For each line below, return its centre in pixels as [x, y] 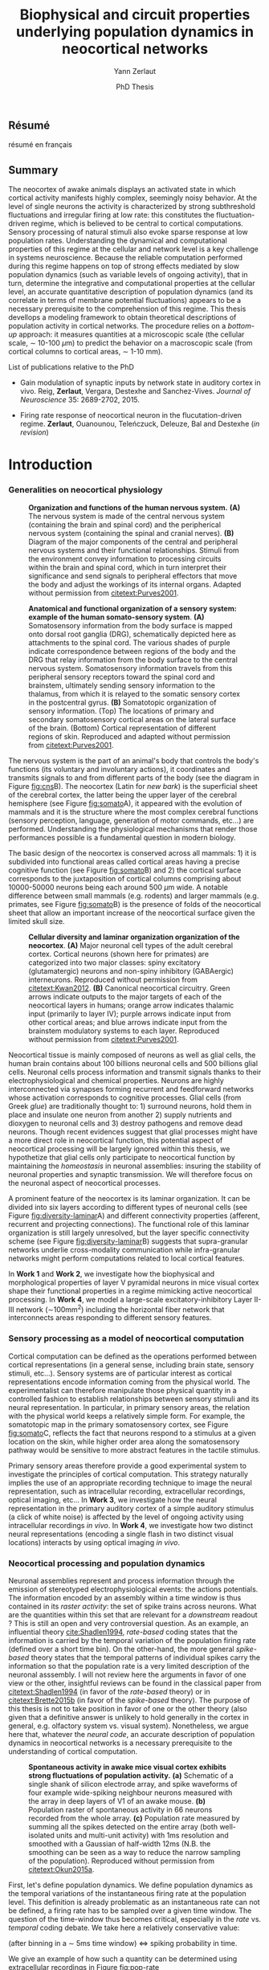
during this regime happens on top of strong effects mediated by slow [124, 266]
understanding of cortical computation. [73, 1751]
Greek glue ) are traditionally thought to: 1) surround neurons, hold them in [130, 1106]
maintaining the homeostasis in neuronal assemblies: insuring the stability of [134, 1166]
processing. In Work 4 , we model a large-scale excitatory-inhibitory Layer [130, 1299]
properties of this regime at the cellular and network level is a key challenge [133, 249]
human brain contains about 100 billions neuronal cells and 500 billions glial [133, 1063]
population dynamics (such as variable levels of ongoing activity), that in [128, 275]
